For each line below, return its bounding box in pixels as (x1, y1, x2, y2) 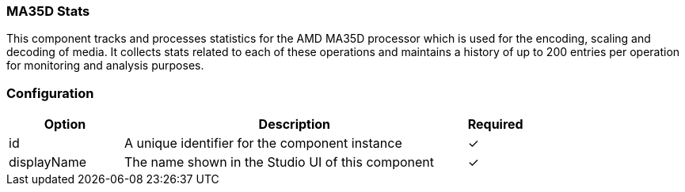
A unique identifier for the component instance (124, 135, 402, 152)
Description (258, 116, 331, 133)
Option (44, 116, 86, 133)
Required (467, 116, 523, 133)
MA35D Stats (6, 3, 90, 19)
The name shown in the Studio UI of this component (124, 154, 434, 171)
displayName (9, 154, 86, 171)
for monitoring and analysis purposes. (6, 58, 204, 73)
